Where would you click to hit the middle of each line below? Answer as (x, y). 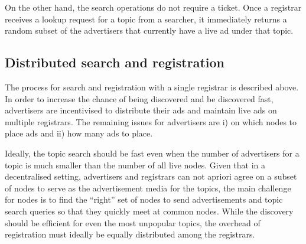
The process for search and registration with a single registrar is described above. (152, 87)
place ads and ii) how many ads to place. (79, 133)
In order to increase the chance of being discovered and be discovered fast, (139, 98)
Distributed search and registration (115, 62)
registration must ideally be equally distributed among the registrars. (130, 234)
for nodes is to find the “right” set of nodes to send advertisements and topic (144, 199)
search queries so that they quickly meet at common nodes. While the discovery (149, 211)
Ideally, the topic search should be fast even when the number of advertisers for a (152, 153)
